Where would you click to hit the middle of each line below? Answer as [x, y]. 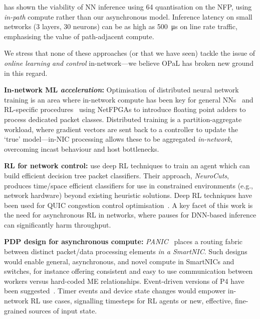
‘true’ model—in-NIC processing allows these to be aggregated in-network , [118, 139]
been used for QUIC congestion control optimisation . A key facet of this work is [128, 205]
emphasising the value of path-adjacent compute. [79, 36]
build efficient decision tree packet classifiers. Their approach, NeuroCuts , [116, 175]
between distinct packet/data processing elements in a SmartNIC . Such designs [126, 251]
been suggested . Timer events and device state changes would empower [115, 291]
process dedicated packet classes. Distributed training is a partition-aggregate [123, 119]
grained [16, 310]
